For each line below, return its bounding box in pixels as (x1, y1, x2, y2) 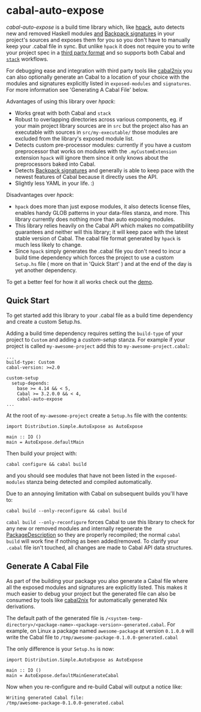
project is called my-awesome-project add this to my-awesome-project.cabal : (6, 342, 190, 349)
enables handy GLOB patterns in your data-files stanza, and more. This (14, 209, 190, 216)
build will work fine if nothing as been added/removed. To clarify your (6, 537, 179, 545)
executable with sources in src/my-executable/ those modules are (14, 128, 178, 136)
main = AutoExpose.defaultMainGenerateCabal (6, 672, 119, 678)
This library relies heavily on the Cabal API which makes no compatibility (14, 222, 194, 229)
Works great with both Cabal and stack (14, 109, 111, 116)
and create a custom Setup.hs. (6, 318, 82, 325)
